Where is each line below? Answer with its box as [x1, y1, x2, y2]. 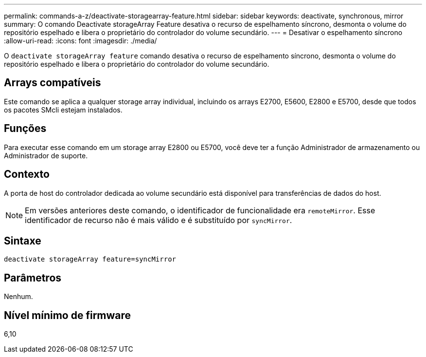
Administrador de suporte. [4, 151, 88, 160]
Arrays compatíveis [4, 76, 101, 89]
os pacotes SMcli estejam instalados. [4, 105, 123, 114]
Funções [4, 122, 47, 135]
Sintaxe [4, 234, 41, 247]
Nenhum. [4, 292, 33, 301]
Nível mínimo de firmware [4, 309, 131, 321]
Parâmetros [4, 271, 62, 284]
